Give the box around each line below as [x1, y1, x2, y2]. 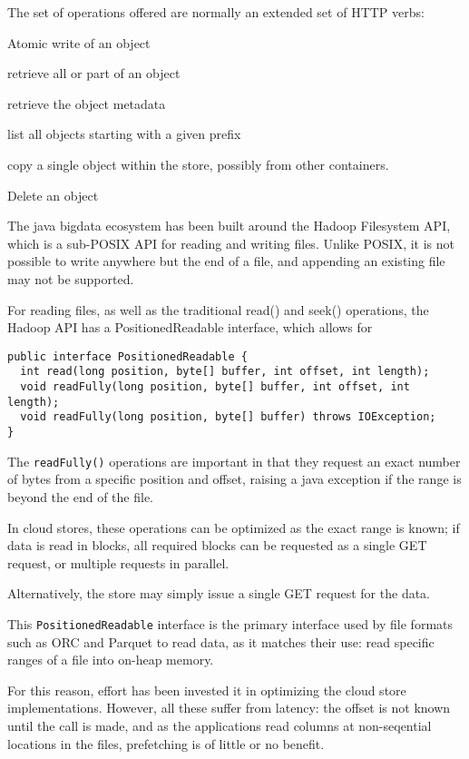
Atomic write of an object [7, 33, 151, 52]
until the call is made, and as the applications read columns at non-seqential [7, 715, 432, 734]
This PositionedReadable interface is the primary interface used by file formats [7, 614, 454, 633]
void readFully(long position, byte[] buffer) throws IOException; [20, 410, 436, 424]
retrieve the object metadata [7, 94, 166, 113]
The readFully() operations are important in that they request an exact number [7, 451, 461, 470]
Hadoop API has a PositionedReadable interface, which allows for [7, 318, 373, 337]
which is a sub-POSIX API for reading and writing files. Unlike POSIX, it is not [7, 233, 454, 252]
